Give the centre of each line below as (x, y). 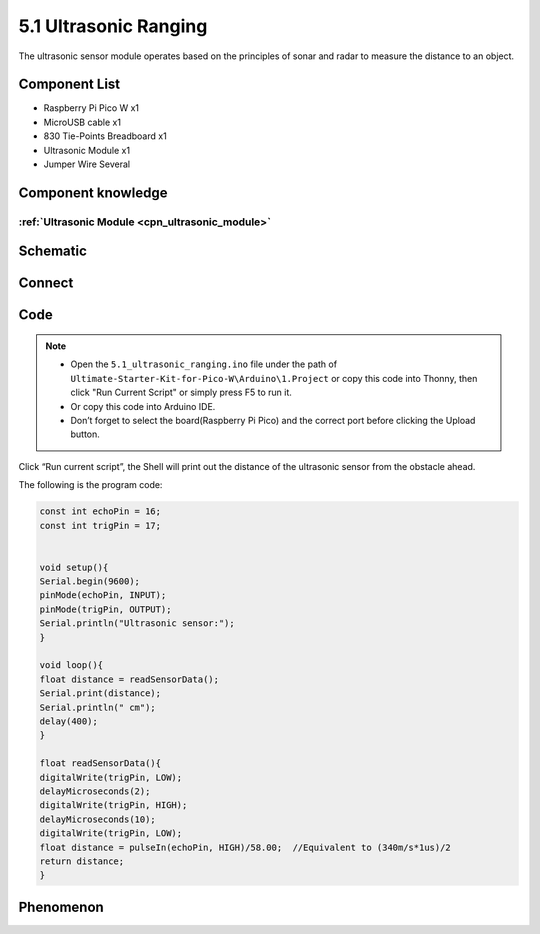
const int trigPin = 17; (100, 525)
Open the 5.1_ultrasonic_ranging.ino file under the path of (204, 364)
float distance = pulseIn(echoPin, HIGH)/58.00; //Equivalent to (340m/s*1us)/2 (245, 847)
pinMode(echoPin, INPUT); (103, 595)
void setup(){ (74, 567)
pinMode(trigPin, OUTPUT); (105, 609)
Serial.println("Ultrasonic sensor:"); (137, 623)
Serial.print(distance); (100, 693)
